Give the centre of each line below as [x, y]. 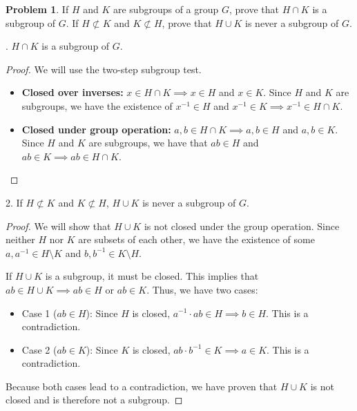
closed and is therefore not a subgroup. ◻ [94, 400]
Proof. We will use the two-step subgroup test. [104, 69]
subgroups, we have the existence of [97, 105]
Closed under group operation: [96, 129]
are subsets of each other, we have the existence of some [196, 239]
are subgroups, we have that [148, 143]
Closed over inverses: [73, 92]
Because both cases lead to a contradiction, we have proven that [142, 386]
